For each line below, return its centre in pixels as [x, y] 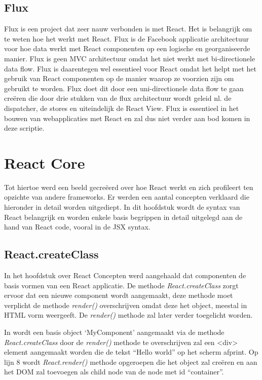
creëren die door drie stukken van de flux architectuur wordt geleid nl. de [118, 98]
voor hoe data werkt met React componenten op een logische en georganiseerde [127, 48]
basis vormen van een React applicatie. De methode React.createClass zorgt [121, 285]
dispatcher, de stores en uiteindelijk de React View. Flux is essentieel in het [122, 108]
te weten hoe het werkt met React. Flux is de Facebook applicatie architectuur [126, 38]
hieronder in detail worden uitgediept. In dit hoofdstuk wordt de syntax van [122, 207]
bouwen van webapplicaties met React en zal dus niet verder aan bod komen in [127, 118]
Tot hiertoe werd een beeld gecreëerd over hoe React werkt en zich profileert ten [129, 187]
